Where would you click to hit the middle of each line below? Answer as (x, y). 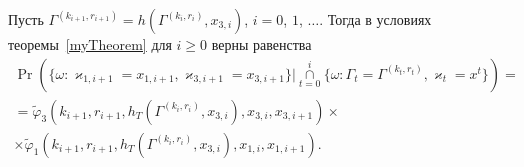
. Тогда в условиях (375, 19)
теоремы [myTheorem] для (90, 44)
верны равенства (261, 44)
